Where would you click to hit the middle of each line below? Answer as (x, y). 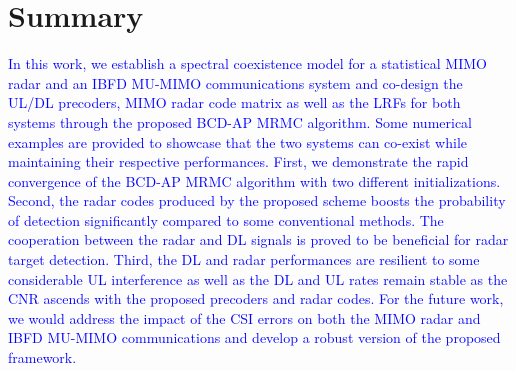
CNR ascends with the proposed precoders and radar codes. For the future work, (256, 298)
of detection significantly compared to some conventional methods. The (226, 219)
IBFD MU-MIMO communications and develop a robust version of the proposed (254, 337)
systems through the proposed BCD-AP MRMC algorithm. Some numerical (240, 121)
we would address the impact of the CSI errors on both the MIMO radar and (244, 317)
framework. (42, 357)
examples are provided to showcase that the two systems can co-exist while (238, 141)
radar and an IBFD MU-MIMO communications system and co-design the (235, 82)
